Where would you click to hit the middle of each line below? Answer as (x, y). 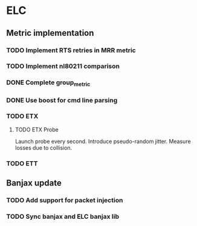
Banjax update (34, 183)
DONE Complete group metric (48, 83)
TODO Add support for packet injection (65, 201)
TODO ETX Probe (37, 129)
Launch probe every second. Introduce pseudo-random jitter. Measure (103, 141)
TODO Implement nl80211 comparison (63, 66)
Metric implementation (50, 33)
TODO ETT (22, 163)
